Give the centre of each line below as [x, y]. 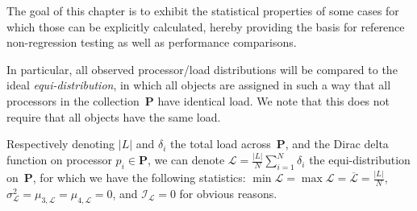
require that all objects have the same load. [114, 116]
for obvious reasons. [228, 193]
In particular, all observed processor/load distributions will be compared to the [202, 69]
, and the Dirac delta [337, 144]
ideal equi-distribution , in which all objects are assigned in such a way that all [199, 85]
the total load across [221, 144]
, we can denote [186, 160]
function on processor [59, 160]
